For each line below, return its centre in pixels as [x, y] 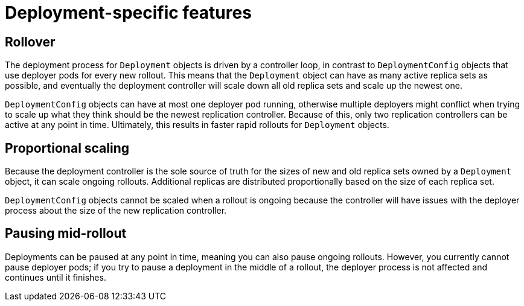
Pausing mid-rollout [66, 234]
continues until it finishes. [56, 277]
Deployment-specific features [128, 13]
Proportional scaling [67, 148]
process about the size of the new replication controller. [116, 211]
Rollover [30, 42]
